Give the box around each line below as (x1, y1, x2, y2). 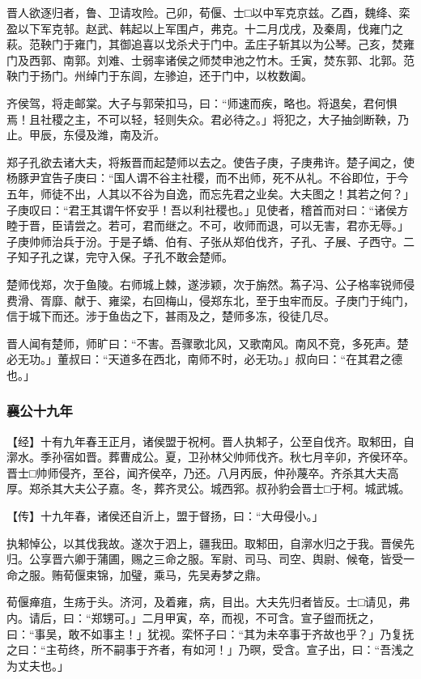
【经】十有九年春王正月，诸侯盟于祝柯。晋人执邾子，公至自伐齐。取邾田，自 (6, 432, 415, 449)
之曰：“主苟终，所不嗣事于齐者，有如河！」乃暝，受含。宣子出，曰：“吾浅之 (6, 641, 415, 658)
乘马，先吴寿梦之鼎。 (153, 566, 267, 583)
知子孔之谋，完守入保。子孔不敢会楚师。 (17, 248, 233, 265)
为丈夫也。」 (6, 656, 69, 673)
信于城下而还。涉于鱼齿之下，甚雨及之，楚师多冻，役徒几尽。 (6, 308, 335, 325)
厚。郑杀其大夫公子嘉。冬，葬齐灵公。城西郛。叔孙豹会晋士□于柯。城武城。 (6, 480, 410, 497)
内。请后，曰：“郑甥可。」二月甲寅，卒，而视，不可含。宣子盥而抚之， (6, 609, 381, 626)
